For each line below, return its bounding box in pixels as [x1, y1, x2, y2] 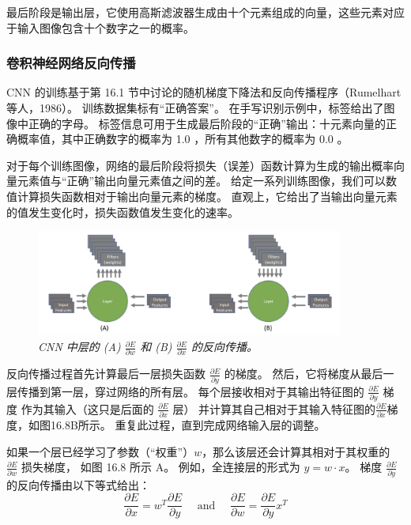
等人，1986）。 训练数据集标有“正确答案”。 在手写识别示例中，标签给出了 [6, 100, 384, 115]
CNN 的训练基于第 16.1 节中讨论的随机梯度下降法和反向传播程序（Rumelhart [6, 84, 402, 100]
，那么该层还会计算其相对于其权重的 [202, 443, 390, 459]
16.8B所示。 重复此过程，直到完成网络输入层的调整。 [50, 417, 326, 433]
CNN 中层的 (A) [38, 338, 121, 355]
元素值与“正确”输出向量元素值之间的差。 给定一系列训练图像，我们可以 [17, 172, 386, 189]
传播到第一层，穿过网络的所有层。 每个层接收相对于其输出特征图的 [17, 383, 364, 399]
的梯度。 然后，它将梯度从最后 [224, 365, 383, 382]
